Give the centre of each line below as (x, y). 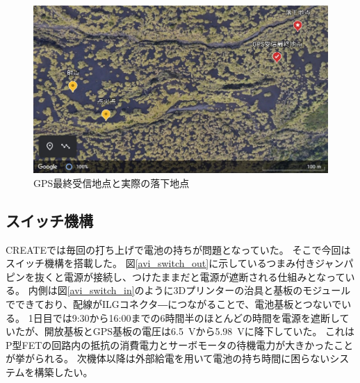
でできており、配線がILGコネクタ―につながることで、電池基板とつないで (174, 304)
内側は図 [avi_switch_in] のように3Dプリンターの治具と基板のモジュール (189, 290)
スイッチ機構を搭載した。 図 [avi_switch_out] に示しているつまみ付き (161, 263)
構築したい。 (64, 372)
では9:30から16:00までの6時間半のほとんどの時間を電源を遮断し (196, 317)
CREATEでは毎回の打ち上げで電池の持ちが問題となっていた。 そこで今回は (178, 249)
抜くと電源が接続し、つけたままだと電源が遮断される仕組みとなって (190, 276)
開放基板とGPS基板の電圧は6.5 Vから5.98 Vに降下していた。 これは (199, 331)
